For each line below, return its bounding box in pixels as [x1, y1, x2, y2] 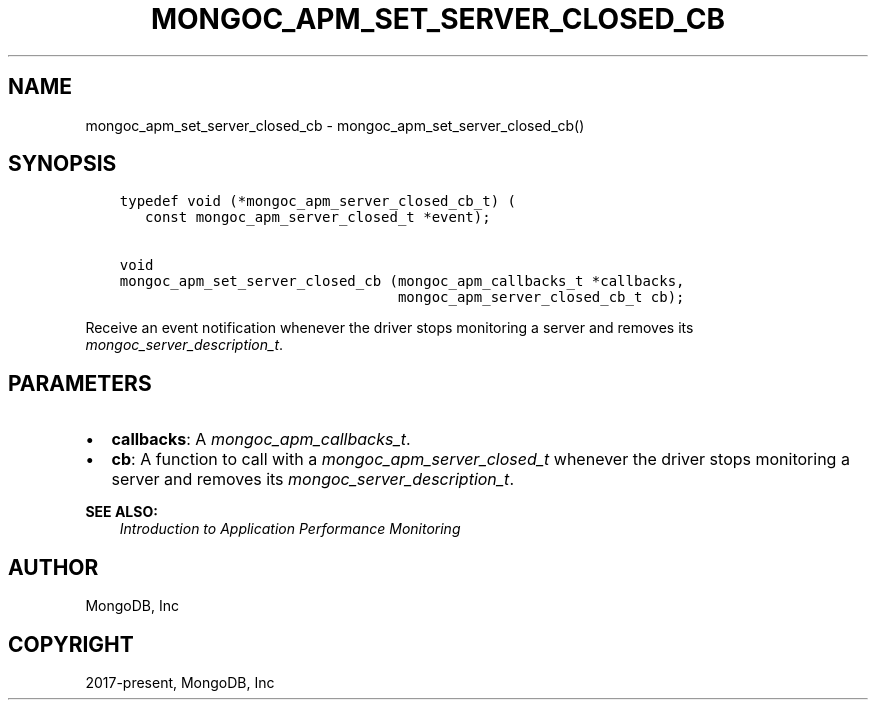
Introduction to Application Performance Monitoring [119, 520, 461, 538]
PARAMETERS [8, 370, 152, 396]
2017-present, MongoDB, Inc [85, 673, 275, 691]
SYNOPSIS [8, 151, 117, 177]
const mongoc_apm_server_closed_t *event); [145, 209, 491, 226]
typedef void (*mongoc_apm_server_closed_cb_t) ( [119, 193, 516, 210]
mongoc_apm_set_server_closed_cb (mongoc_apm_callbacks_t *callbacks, [119, 273, 685, 290]
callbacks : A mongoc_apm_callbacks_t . [111, 429, 411, 450]
